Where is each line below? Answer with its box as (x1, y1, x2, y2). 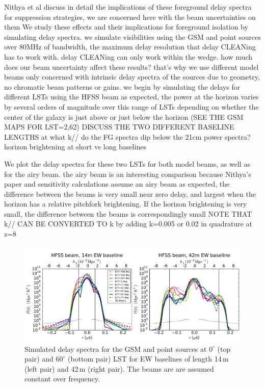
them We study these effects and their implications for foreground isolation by (4, 21, 248, 32)
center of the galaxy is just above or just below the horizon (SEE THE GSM (4, 111, 244, 122)
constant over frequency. (24, 373, 100, 384)
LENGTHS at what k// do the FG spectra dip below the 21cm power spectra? (4, 131, 251, 142)
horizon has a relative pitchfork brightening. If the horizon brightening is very (4, 198, 247, 209)
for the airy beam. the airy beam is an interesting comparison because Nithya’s (4, 168, 251, 179)
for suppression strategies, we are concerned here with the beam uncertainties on (4, 11, 256, 22)
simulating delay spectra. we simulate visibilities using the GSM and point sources (4, 31, 261, 42)
